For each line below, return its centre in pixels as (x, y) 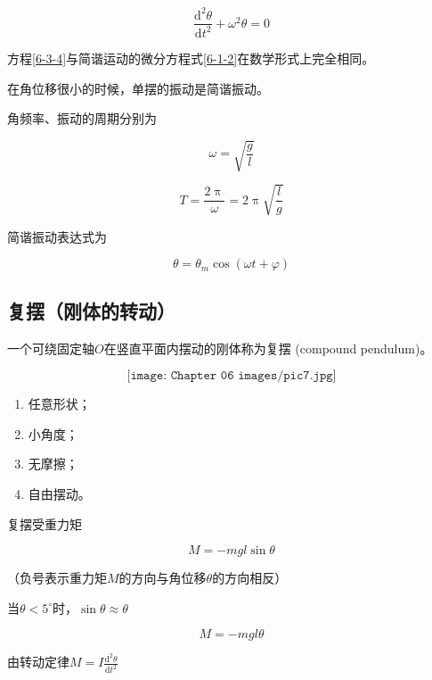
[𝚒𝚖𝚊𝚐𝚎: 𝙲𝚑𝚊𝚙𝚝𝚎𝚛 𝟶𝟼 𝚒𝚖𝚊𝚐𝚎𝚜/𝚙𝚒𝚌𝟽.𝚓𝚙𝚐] (232, 376)
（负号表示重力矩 (57, 578)
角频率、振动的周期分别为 (82, 118)
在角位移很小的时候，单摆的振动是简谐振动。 (138, 88)
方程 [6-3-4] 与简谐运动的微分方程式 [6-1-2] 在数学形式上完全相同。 (191, 58)
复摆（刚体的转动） (91, 310)
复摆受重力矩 (45, 523)
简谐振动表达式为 (57, 236)
